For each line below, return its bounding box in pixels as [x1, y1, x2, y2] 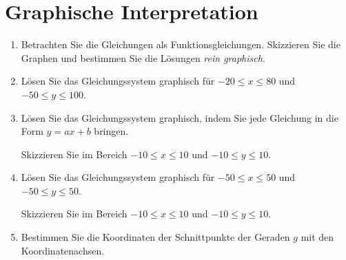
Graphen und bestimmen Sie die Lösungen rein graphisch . [21, 50, 265, 65]
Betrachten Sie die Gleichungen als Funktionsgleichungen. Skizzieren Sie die [21, 37, 340, 52]
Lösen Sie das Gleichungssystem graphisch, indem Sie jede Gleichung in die [21, 110, 338, 124]
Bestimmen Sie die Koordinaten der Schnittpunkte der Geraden [21, 230, 290, 244]
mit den [301, 230, 334, 244]
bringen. [94, 124, 129, 138]
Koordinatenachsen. [21, 243, 105, 257]
